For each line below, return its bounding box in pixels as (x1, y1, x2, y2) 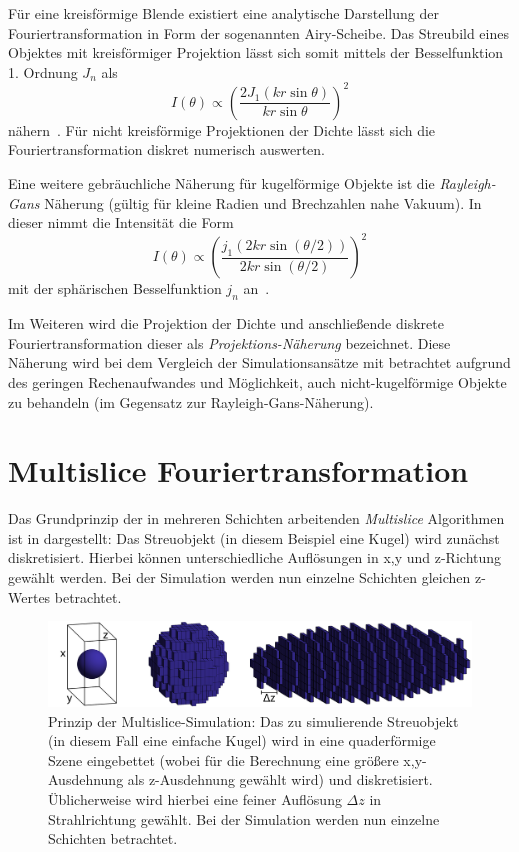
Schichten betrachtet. (48, 828, 178, 849)
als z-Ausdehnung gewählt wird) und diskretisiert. (127, 769, 433, 790)
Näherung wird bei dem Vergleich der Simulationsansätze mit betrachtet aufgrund (8, 352, 511, 373)
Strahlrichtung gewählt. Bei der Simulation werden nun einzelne (48, 808, 440, 829)
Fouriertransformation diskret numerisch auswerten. (8, 139, 325, 160)
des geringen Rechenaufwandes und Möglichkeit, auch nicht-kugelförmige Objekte (8, 371, 507, 392)
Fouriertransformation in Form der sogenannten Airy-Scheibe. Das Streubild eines (8, 22, 509, 43)
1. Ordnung (8, 61, 78, 82)
